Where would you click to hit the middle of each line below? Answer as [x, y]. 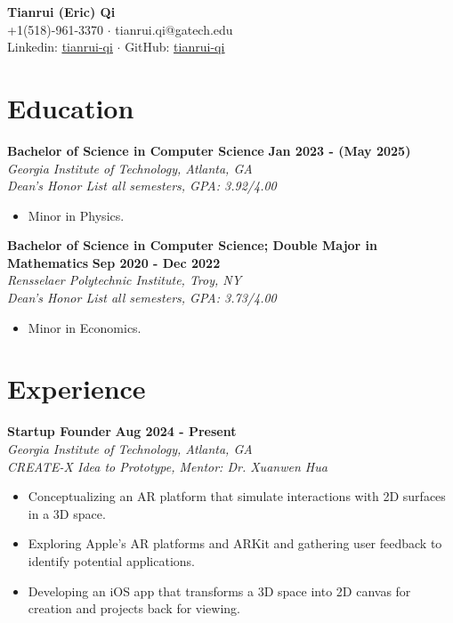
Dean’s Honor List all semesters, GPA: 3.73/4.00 [142, 298]
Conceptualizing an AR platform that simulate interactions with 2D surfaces [237, 496]
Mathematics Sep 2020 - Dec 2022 [114, 262]
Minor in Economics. [85, 327]
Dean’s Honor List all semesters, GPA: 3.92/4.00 [142, 186]
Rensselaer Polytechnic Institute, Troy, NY [125, 280]
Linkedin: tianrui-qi [60, 47]
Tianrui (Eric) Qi [61, 12]
